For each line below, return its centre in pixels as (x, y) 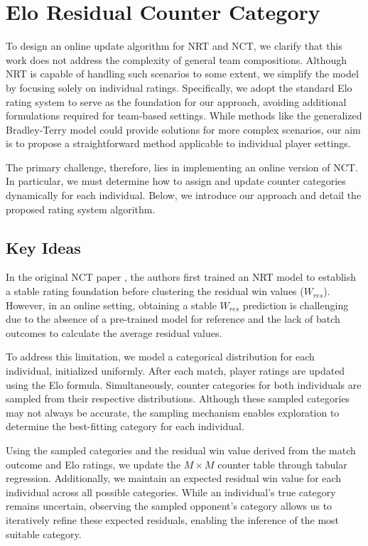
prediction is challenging (296, 305)
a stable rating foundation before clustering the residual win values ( (155, 291)
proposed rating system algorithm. (81, 209)
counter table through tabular (282, 464)
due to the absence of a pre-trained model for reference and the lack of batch (173, 319)
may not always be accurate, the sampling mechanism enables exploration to (173, 412)
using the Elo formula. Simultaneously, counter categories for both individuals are (184, 384)
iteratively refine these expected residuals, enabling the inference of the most (173, 519)
